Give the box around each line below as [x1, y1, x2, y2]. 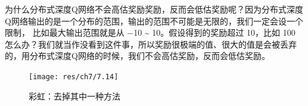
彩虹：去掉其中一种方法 [29, 89, 120, 102]
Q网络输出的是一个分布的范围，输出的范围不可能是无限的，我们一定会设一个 [5, 14, 303, 27]
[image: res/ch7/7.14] [29, 72, 119, 81]
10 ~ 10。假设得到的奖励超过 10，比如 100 [133, 26, 295, 39]
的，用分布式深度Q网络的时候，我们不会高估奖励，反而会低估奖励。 [5, 49, 270, 62]
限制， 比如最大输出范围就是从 [5, 26, 125, 39]
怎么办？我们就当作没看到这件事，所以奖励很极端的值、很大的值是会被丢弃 [5, 38, 297, 50]
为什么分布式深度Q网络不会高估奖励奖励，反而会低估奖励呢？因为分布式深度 [5, 3, 303, 15]
